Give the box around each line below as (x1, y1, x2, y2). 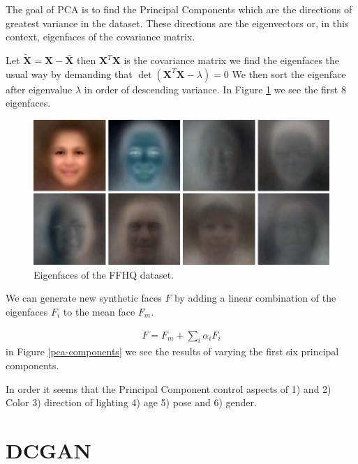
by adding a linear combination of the (174, 291, 336, 305)
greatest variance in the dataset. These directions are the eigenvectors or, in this (6, 15, 349, 30)
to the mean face (63, 304, 135, 318)
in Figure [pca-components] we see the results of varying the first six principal (6, 344, 339, 359)
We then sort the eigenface (232, 66, 346, 81)
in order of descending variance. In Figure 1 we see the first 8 (84, 82, 346, 96)
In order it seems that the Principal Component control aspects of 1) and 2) (6, 381, 331, 396)
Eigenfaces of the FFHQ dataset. (33, 267, 174, 281)
